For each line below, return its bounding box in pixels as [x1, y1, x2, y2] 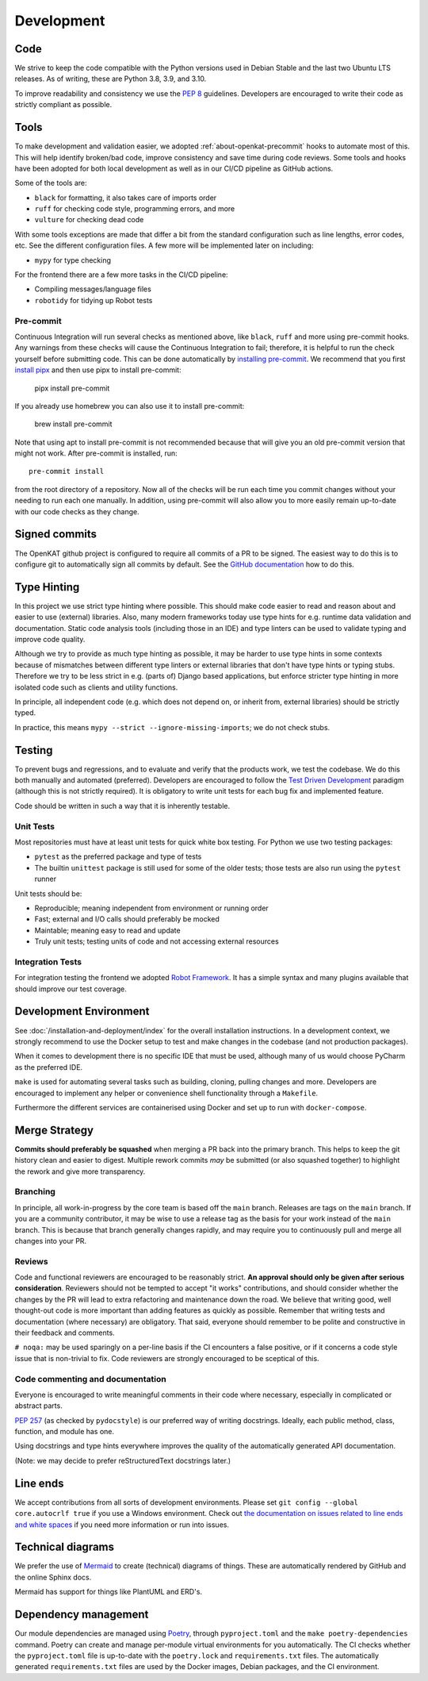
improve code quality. [14, 635, 86, 644]
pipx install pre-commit [34, 383, 110, 393]
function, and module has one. [14, 1427, 115, 1437]
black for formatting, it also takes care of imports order [34, 193, 217, 202]
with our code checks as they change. [14, 506, 139, 516]
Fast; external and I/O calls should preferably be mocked [34, 914, 220, 924]
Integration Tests [14, 956, 82, 967]
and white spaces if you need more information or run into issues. [14, 1520, 230, 1529]
